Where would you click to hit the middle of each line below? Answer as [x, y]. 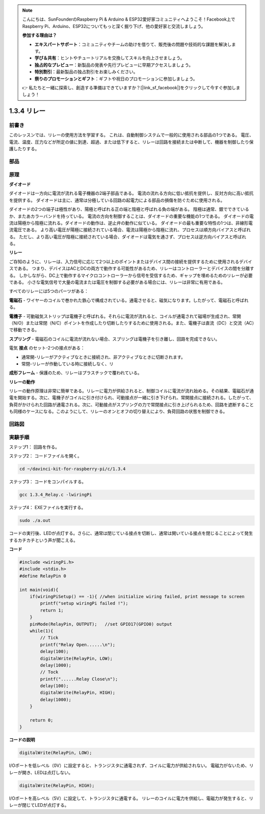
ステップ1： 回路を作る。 [34, 447]
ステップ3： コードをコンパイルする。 [48, 482]
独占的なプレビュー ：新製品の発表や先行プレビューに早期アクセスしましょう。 [114, 65]
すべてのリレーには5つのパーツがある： [49, 291]
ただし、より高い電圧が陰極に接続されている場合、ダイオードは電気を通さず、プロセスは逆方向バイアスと [126, 237]
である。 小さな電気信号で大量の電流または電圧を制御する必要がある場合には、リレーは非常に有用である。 [117, 282]
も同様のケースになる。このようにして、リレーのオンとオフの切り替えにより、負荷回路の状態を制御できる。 [118, 411]
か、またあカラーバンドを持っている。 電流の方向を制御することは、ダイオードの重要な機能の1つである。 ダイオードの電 [132, 216]
